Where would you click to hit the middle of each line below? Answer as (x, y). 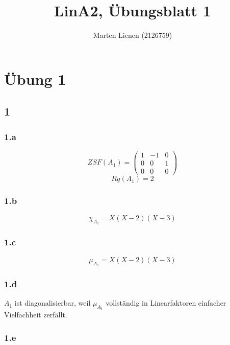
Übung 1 (35, 78)
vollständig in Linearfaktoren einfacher (166, 303)
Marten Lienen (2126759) (133, 35)
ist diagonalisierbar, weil (53, 303)
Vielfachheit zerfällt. (36, 315)
